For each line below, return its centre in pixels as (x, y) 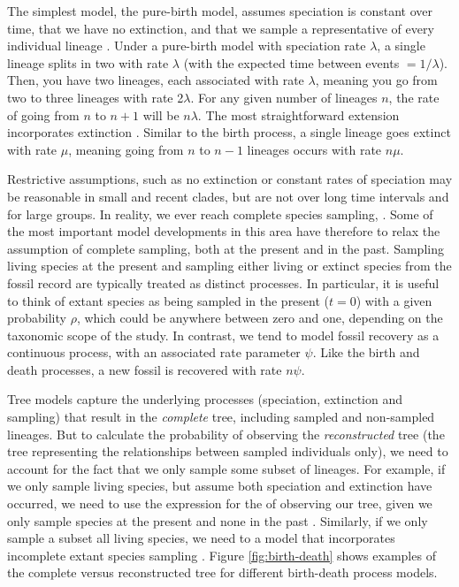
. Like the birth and (366, 352)
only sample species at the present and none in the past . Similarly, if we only (218, 520)
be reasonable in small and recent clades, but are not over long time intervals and (228, 196)
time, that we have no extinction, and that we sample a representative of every (221, 28)
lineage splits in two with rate (88, 62)
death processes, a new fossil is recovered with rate (145, 369)
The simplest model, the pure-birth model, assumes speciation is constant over (220, 11)
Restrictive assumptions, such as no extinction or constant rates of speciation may (230, 179)
